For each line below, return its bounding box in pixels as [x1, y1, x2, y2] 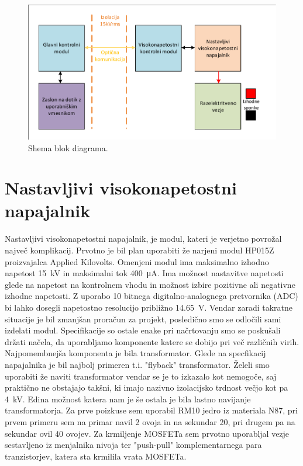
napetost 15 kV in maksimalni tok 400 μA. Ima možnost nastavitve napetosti [5, 267, 284, 279]
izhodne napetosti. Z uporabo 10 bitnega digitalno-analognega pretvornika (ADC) [5, 290, 298, 302]
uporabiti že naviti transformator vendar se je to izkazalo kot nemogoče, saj [5, 370, 277, 382]
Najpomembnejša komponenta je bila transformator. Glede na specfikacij [5, 347, 266, 359]
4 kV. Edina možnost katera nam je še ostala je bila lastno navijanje [5, 392, 251, 405]
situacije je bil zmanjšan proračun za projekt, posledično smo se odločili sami [5, 312, 281, 325]
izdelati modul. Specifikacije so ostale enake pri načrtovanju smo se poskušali [5, 324, 281, 336]
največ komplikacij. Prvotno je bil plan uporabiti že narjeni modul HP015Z [5, 244, 274, 256]
